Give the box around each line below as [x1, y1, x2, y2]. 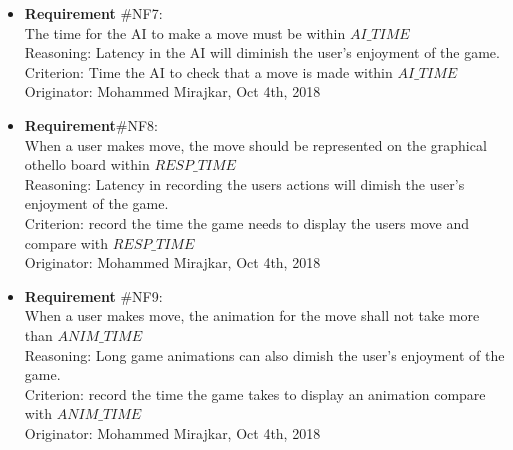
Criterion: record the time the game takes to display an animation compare [24, 383, 486, 404]
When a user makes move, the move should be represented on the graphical [24, 134, 487, 155]
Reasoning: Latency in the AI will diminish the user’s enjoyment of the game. [24, 42, 500, 63]
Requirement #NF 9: [24, 285, 163, 306]
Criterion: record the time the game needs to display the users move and [24, 212, 469, 233]
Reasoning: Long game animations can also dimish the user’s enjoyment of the [24, 344, 505, 365]
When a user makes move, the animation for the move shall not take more [24, 305, 480, 326]
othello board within [24, 154, 150, 175]
